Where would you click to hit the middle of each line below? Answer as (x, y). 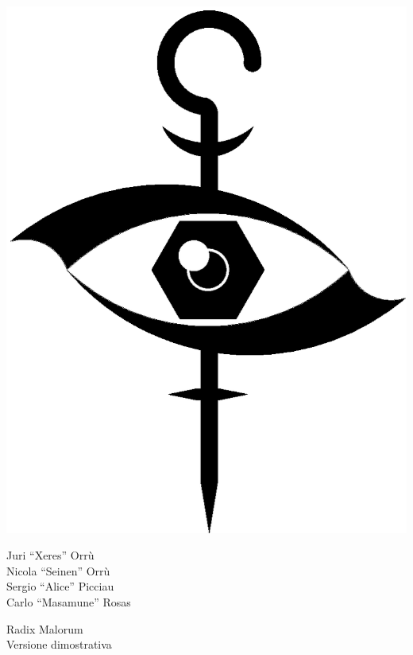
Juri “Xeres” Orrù (50, 555)
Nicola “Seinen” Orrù (58, 570)
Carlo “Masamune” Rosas (69, 602)
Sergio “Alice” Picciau (60, 586)
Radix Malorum (45, 628)
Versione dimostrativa (59, 644)
